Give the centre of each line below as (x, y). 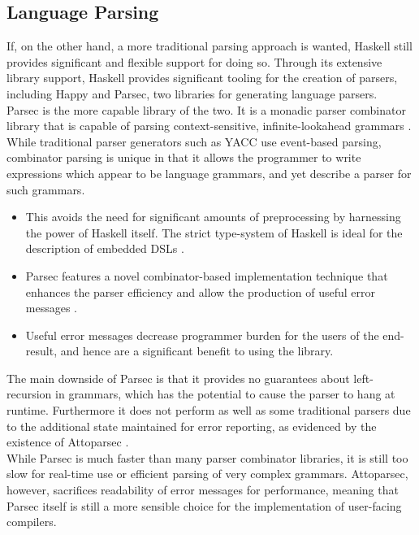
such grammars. (46, 189)
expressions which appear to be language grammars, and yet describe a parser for (209, 173)
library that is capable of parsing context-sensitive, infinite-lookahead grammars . (209, 126)
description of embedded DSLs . (105, 248)
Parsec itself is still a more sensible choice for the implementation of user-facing (204, 505)
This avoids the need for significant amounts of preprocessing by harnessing (213, 217)
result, (41, 351)
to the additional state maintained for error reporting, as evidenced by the (192, 426)
